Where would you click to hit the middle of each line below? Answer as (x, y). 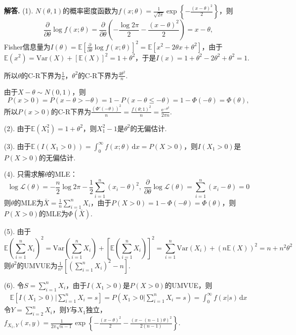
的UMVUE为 (37, 265)
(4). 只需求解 (24, 174)
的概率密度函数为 (91, 10)
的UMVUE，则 (189, 285)
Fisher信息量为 (27, 46)
